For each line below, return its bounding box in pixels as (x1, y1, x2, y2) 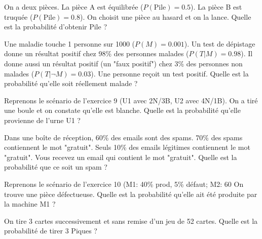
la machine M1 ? (4, 198, 56, 209)
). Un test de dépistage (184, 38, 255, 49)
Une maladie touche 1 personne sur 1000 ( (4, 38, 135, 49)
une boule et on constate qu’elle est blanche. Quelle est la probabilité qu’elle (4, 105, 241, 115)
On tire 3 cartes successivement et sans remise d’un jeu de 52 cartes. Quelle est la (4, 215, 258, 226)
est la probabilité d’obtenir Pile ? (4, 21, 107, 32)
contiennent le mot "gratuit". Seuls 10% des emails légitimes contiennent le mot (4, 142, 250, 152)
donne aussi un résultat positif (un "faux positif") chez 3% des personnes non (4, 58, 243, 68)
